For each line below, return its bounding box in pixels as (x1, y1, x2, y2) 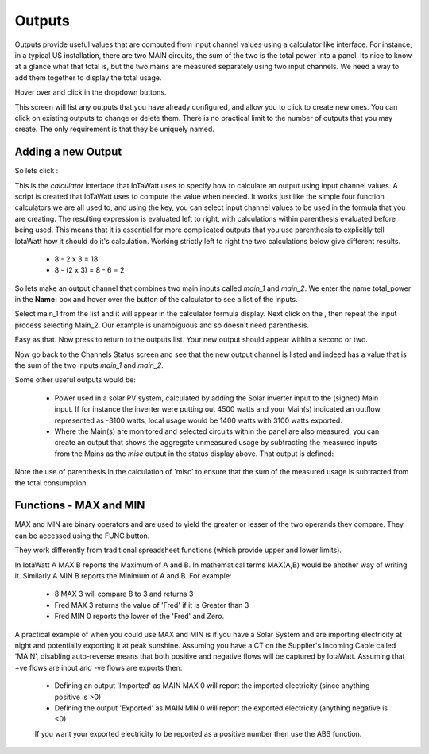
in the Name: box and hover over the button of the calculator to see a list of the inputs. (14, 295, 298, 304)
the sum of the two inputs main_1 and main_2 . (14, 361, 164, 370)
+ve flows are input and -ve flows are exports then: (14, 663, 183, 672)
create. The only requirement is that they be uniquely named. (14, 124, 214, 134)
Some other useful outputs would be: (14, 375, 137, 385)
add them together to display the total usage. (14, 72, 162, 83)
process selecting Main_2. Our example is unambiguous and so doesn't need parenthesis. (14, 320, 310, 330)
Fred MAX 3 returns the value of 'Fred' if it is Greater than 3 (54, 600, 249, 609)
